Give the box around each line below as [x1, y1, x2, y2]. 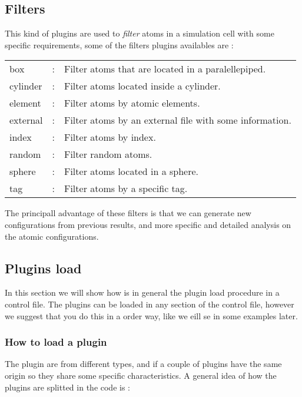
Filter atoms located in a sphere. [64, 164, 198, 178]
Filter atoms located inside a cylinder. [64, 79, 221, 93]
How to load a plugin [5, 335, 107, 349]
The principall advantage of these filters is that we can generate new [5, 207, 251, 219]
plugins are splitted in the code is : [5, 381, 130, 393]
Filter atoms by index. [64, 130, 156, 144]
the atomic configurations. [5, 230, 99, 242]
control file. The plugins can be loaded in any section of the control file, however [5, 297, 294, 310]
